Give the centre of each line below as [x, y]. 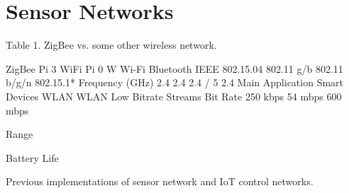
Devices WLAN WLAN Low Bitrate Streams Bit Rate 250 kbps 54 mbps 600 [174, 96]
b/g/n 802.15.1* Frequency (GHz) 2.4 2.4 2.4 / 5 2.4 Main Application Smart [175, 82]
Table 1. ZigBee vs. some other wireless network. [111, 45]
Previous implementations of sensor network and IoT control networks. [160, 181]
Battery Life [32, 157]
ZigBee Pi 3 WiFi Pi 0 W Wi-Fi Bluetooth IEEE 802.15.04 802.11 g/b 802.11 [174, 68]
